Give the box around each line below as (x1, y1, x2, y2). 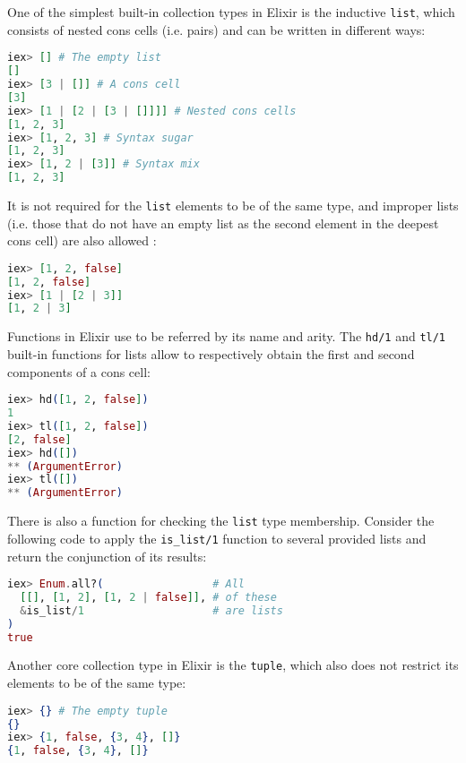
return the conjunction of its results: (7, 546, 207, 565)
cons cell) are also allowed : (7, 231, 157, 250)
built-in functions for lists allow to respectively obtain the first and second (7, 345, 415, 363)
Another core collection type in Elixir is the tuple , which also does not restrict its (7, 656, 459, 674)
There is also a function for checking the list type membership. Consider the (7, 511, 435, 530)
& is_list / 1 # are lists (20, 604, 283, 617)
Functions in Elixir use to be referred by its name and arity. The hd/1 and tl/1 (7, 327, 446, 346)
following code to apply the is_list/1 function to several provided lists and (7, 528, 427, 547)
